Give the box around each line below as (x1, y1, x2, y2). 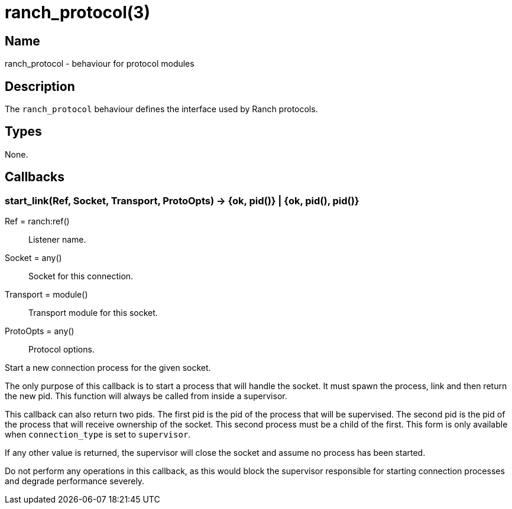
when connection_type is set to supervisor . (5, 429, 191, 440)
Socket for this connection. (28, 271, 134, 282)
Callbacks (5, 169, 65, 185)
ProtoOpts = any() (5, 326, 74, 337)
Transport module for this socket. (28, 308, 158, 318)
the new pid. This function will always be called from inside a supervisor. (5, 391, 287, 402)
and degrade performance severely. (5, 476, 145, 487)
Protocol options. (28, 344, 95, 355)
